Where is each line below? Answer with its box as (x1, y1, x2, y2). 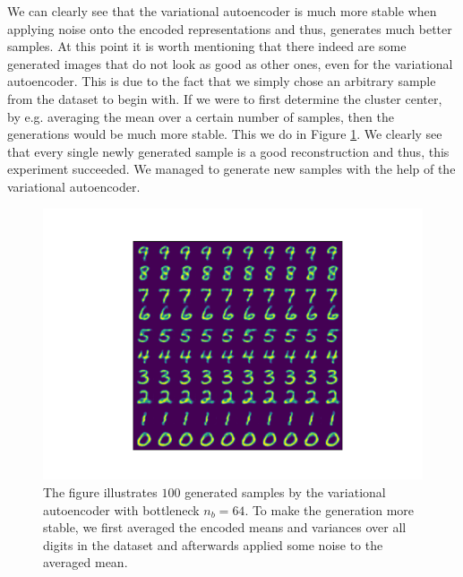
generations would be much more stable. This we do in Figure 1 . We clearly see (7, 125, 442, 143)
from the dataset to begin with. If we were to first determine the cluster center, (7, 89, 442, 108)
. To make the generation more (244, 500, 415, 519)
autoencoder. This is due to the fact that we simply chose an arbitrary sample (7, 72, 436, 90)
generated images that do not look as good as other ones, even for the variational (7, 54, 453, 73)
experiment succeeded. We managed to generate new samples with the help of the (7, 159, 456, 178)
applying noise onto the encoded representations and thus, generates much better (7, 19, 452, 38)
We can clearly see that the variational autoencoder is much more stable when (7, 2, 437, 20)
